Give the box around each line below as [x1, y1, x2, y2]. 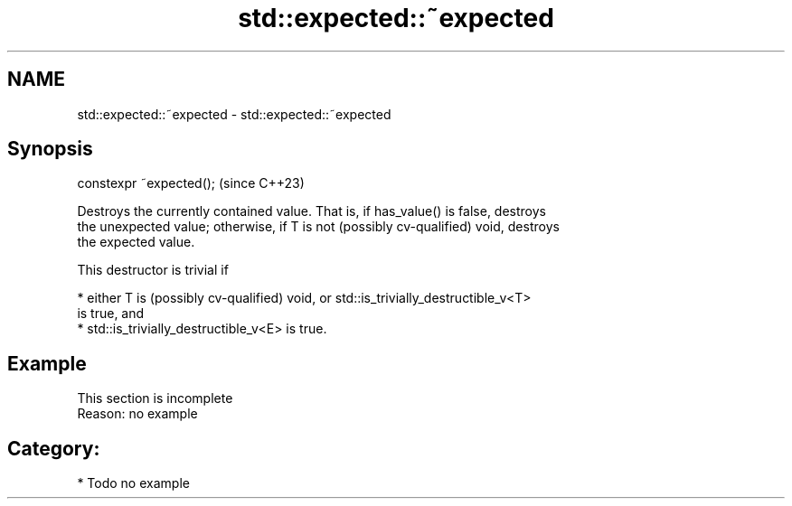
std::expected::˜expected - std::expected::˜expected [77, 106, 391, 122]
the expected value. [77, 234, 195, 250]
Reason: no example [77, 406, 198, 422]
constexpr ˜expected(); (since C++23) [77, 175, 305, 192]
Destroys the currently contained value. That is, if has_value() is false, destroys [77, 203, 546, 220]
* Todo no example [77, 475, 190, 492]
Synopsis [7, 137, 93, 161]
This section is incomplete [77, 390, 233, 407]
